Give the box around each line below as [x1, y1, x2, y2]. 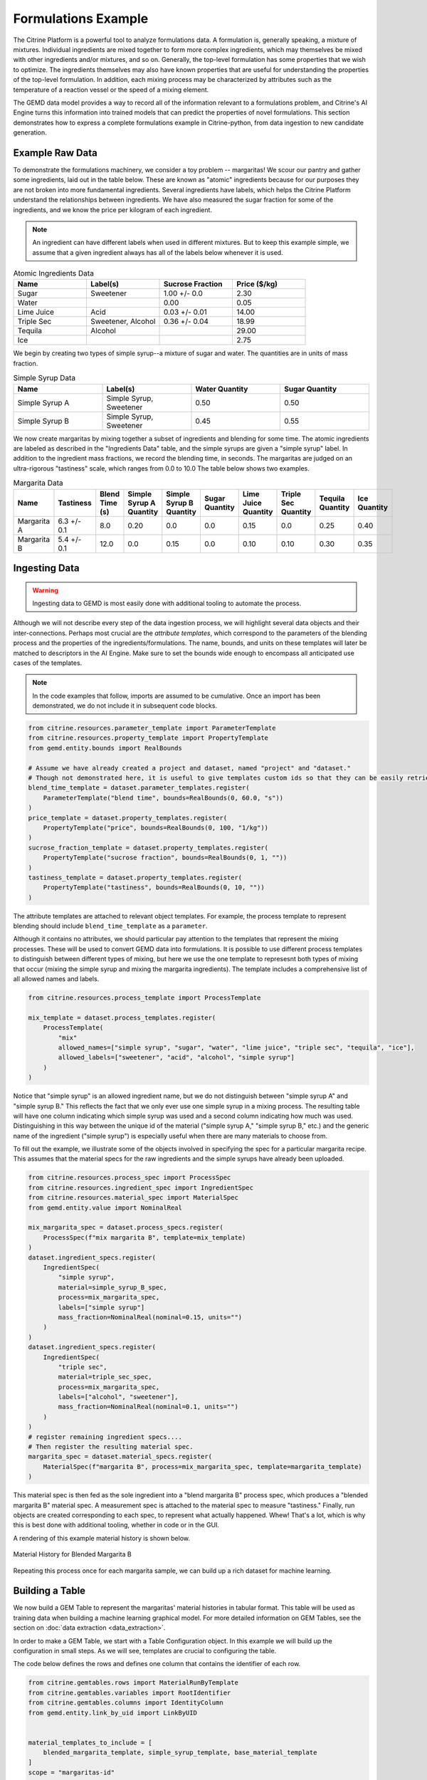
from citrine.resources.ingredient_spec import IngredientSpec [28, 1183, 254, 1192]
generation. [13, 128, 47, 137]
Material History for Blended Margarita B [13, 1550, 132, 1559]
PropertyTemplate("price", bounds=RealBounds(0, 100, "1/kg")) [43, 823, 269, 832]
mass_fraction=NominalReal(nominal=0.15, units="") [58, 1313, 243, 1321]
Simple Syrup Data [13, 373, 76, 383]
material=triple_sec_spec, [58, 1373, 152, 1381]
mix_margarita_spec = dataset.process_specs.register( [28, 1223, 223, 1232]
